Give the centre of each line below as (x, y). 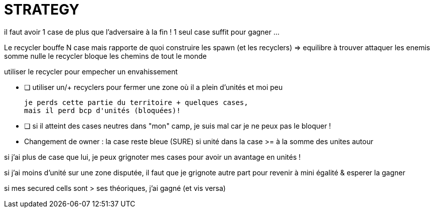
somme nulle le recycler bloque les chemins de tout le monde (105, 56)
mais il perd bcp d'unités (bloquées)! (102, 110)
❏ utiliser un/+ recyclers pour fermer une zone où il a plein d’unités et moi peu (154, 87)
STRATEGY (42, 10)
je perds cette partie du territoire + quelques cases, (136, 102)
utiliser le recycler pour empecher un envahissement (91, 71)
